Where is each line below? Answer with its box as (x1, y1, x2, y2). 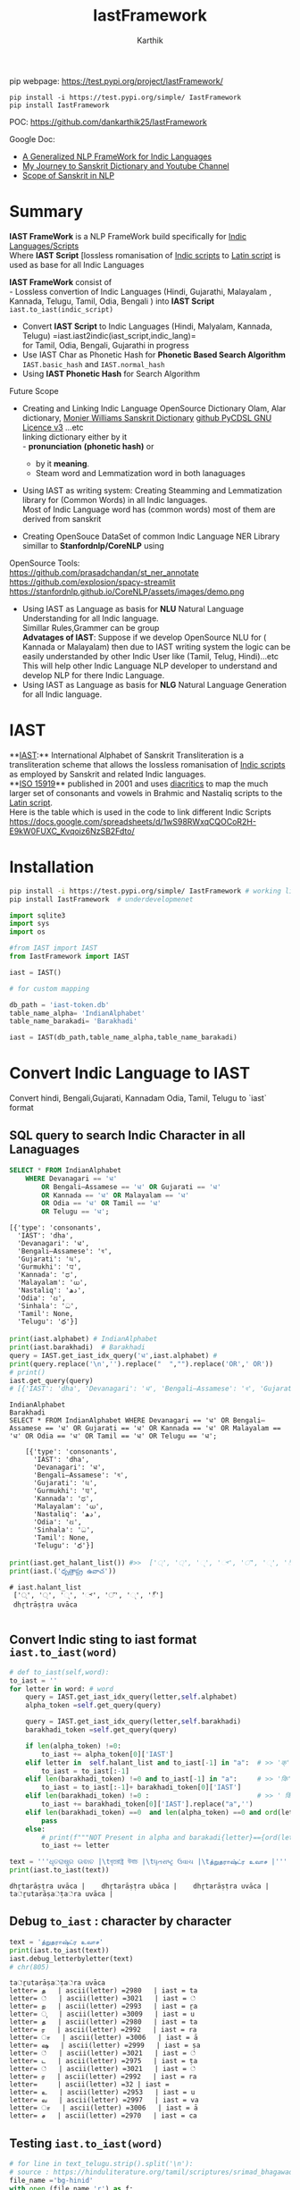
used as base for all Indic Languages (9, 259, 145, 270)
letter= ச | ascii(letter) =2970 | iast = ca (9, 2111, 198, 2120)
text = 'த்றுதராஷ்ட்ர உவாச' (9, 1937, 104, 1946)
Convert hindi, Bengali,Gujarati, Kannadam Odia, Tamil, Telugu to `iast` (9, 1093, 267, 1103)
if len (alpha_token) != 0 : (25, 1741, 122, 1750)
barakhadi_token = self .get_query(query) (25, 1725, 178, 1734)
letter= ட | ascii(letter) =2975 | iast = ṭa (9, 2057, 198, 2066)
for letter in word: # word (9, 1684, 114, 1693)
